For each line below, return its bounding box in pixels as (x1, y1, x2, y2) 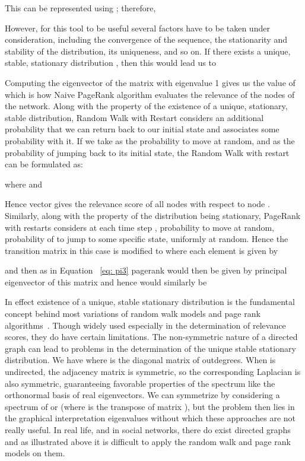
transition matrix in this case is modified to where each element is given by (5, 244, 278, 256)
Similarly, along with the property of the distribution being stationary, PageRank (5, 209, 301, 221)
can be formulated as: (5, 158, 83, 170)
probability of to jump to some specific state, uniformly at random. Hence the (5, 233, 288, 245)
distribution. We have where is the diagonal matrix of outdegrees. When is (5, 354, 276, 366)
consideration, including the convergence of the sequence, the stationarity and (5, 33, 287, 46)
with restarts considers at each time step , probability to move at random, (5, 221, 274, 233)
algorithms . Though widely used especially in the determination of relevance (5, 319, 286, 331)
